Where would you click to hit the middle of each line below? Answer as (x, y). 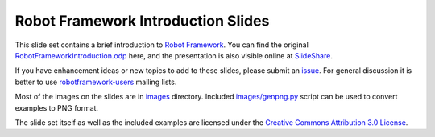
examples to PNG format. (57, 107)
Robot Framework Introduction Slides (142, 21)
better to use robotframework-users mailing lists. (96, 82)
